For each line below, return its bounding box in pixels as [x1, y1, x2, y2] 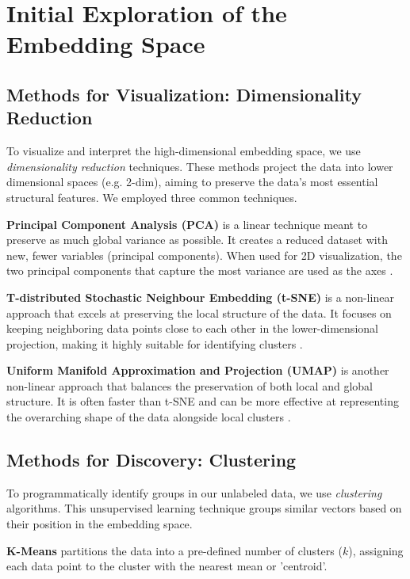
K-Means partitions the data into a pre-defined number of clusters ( [6, 542, 343, 558]
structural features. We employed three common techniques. [6, 189, 297, 205]
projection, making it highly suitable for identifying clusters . [6, 335, 303, 352]
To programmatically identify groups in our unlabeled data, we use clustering [6, 484, 382, 501]
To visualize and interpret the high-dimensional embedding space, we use [6, 143, 361, 159]
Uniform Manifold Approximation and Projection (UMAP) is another [6, 362, 389, 379]
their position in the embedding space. [6, 516, 193, 532]
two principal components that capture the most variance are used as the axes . [6, 262, 393, 279]
